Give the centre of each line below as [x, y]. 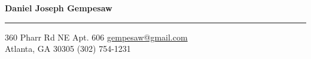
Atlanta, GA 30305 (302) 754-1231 [68, 49]
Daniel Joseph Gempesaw [59, 8]
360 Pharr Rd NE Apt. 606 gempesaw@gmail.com [96, 37]
